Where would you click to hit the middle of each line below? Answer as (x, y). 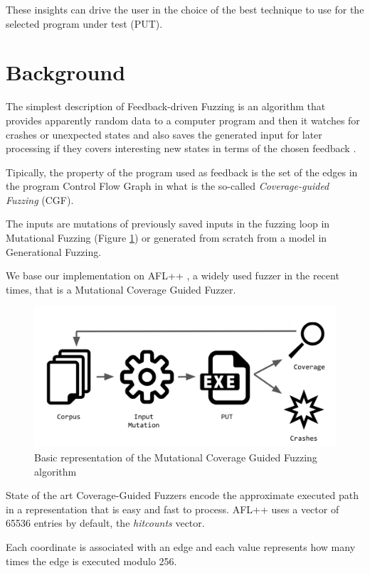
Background (66, 72)
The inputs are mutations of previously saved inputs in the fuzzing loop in (168, 224)
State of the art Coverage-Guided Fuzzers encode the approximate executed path (182, 495)
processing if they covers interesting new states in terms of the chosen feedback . (181, 148)
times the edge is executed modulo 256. (91, 561)
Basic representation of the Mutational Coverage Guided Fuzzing (176, 457)
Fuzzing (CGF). (40, 199)
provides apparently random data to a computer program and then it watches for (183, 120)
